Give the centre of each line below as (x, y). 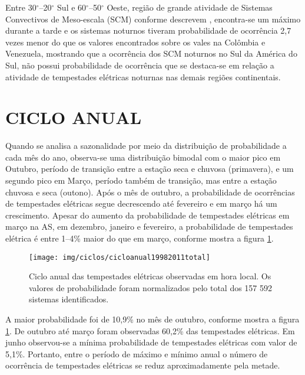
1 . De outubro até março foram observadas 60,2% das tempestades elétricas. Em (150, 330)
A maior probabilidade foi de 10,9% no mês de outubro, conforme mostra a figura (152, 319)
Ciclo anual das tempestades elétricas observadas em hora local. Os (150, 276)
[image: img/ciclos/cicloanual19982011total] (120, 257)
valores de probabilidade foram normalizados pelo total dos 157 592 (151, 287)
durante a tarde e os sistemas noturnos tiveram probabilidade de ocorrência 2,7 (148, 30)
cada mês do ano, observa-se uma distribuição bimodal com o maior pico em (143, 157)
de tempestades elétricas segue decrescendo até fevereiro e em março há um (141, 203)
